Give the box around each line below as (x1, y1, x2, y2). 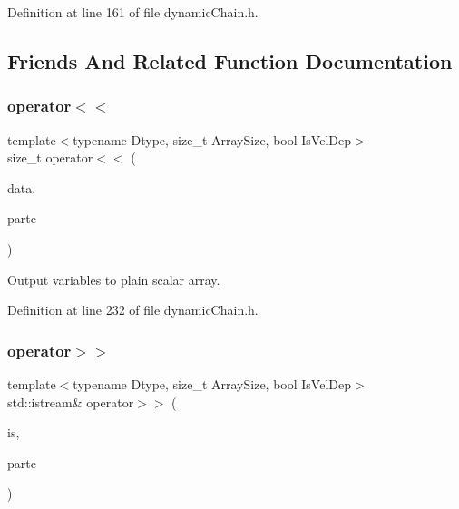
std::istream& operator (7, 392, 134, 411)
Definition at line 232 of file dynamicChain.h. (7, 300, 259, 319)
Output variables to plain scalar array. (7, 269, 220, 289)
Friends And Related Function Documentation (7, 46, 453, 74)
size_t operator (7, 148, 93, 167)
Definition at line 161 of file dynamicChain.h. (7, 3, 259, 21)
